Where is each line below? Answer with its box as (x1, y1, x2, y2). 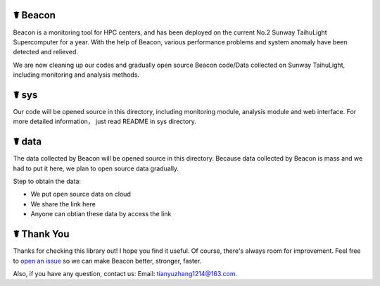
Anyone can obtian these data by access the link (30, 210, 172, 218)
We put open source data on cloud (30, 190, 132, 199)
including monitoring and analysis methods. (13, 70, 140, 79)
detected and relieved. (13, 48, 79, 56)
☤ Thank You (13, 228, 70, 240)
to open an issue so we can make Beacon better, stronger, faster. (13, 256, 202, 265)
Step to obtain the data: (13, 177, 81, 186)
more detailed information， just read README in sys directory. (13, 117, 196, 126)
